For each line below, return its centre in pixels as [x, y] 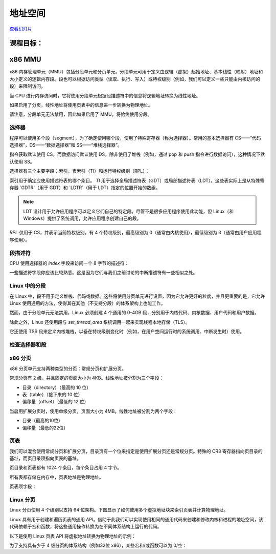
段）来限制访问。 [27, 86]
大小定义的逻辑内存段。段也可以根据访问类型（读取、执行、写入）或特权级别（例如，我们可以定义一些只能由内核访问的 [135, 79]
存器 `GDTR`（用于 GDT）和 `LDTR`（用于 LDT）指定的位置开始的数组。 [85, 188]
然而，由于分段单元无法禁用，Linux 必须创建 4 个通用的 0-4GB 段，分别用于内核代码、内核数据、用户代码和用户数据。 [134, 313]
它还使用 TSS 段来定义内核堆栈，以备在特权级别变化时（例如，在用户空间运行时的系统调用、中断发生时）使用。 [127, 332]
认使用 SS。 [22, 161]
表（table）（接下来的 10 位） [52, 394]
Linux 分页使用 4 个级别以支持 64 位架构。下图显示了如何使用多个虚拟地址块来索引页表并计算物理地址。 [119, 510]
